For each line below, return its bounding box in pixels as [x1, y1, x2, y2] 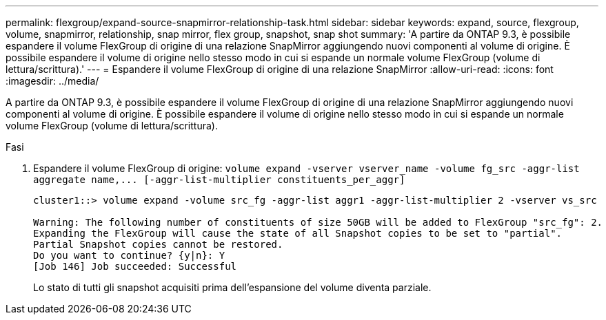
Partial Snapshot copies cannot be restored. [33, 239, 283, 250]
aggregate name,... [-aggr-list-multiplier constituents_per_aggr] [33, 174, 405, 185]
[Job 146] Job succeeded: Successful [33, 261, 237, 272]
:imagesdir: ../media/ [6, 75, 99, 87]
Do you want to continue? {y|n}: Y [33, 250, 225, 261]
